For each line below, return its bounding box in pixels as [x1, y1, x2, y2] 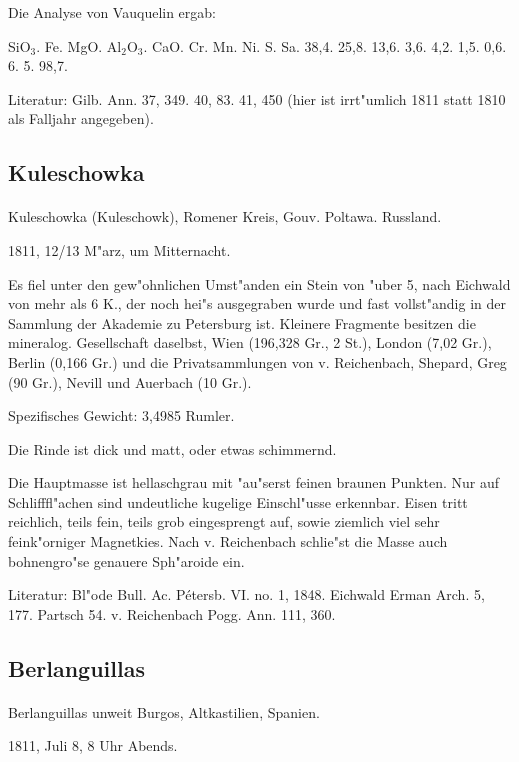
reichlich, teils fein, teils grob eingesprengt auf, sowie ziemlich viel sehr [8, 511, 440, 532]
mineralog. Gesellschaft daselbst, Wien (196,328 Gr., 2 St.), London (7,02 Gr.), [8, 332, 492, 353]
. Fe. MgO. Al [36, 35, 122, 56]
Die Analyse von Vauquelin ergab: [8, 2, 216, 22]
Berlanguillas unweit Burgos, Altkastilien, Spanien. [8, 701, 320, 722]
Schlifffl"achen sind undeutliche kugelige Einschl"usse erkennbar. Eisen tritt [8, 491, 468, 512]
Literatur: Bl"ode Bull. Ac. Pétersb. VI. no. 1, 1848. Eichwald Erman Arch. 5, [8, 584, 485, 605]
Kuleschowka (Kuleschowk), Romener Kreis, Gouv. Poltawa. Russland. [8, 206, 442, 227]
